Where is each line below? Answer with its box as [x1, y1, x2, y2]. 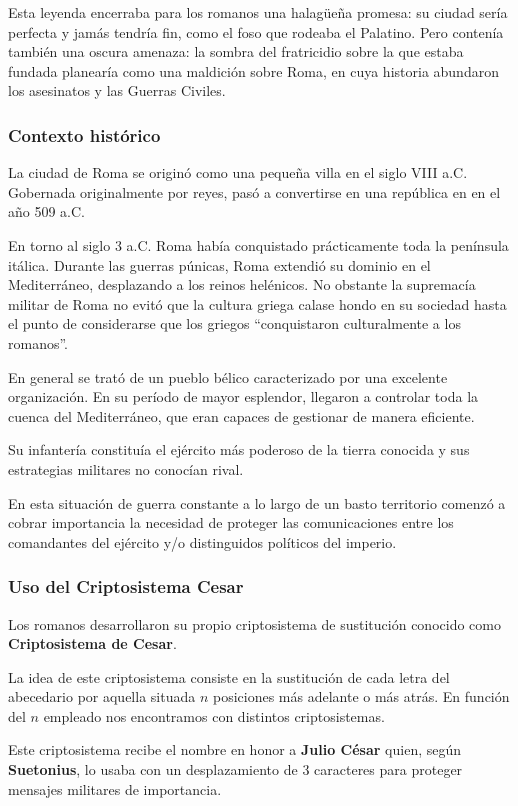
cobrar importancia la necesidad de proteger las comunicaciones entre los [8, 512, 454, 533]
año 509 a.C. [8, 201, 85, 222]
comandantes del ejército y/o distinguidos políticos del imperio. [8, 531, 397, 552]
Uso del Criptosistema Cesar [8, 574, 244, 599]
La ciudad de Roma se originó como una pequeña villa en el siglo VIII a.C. [8, 162, 468, 183]
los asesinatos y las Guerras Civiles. [8, 80, 226, 101]
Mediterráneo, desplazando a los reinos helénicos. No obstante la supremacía [8, 274, 476, 295]
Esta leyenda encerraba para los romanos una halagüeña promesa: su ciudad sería [8, 2, 508, 22]
